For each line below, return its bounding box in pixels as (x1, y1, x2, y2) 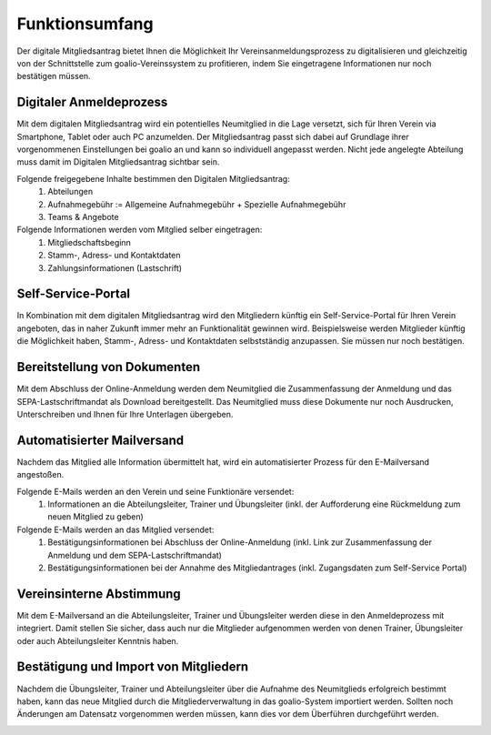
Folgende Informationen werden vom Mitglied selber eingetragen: (16, 224, 263, 236)
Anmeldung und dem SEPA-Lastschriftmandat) (47, 549, 223, 560)
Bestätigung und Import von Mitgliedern (16, 659, 249, 675)
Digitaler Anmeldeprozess (16, 95, 168, 110)
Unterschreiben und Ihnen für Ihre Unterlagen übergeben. (16, 408, 234, 419)
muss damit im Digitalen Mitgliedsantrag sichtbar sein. (16, 156, 220, 167)
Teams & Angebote (47, 211, 119, 222)
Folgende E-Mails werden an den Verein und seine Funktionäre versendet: (16, 486, 295, 497)
